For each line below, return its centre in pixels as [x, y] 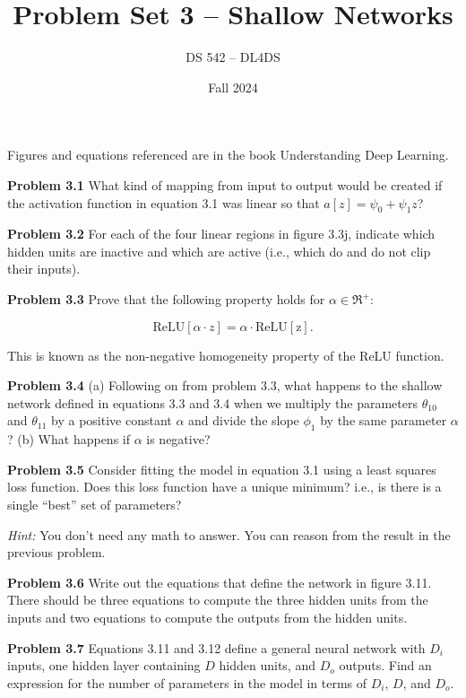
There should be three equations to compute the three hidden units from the [218, 600]
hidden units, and [267, 665]
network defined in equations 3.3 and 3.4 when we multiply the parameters [212, 402]
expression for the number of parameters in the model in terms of [187, 682]
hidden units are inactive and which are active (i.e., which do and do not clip [219, 251]
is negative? [178, 439]
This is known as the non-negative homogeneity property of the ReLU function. [226, 355]
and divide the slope [244, 420]
